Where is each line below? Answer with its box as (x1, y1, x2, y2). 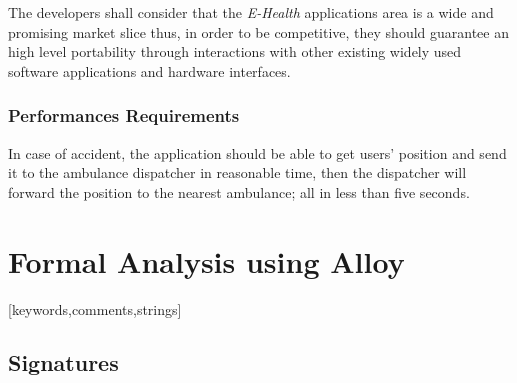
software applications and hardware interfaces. (8, 60, 291, 81)
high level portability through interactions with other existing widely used (8, 41, 462, 62)
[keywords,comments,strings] (8, 298, 182, 319)
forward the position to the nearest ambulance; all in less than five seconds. (8, 181, 470, 202)
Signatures (8, 347, 119, 378)
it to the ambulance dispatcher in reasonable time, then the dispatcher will (8, 162, 467, 183)
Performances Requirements (8, 103, 240, 128)
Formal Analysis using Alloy (8, 240, 405, 281)
